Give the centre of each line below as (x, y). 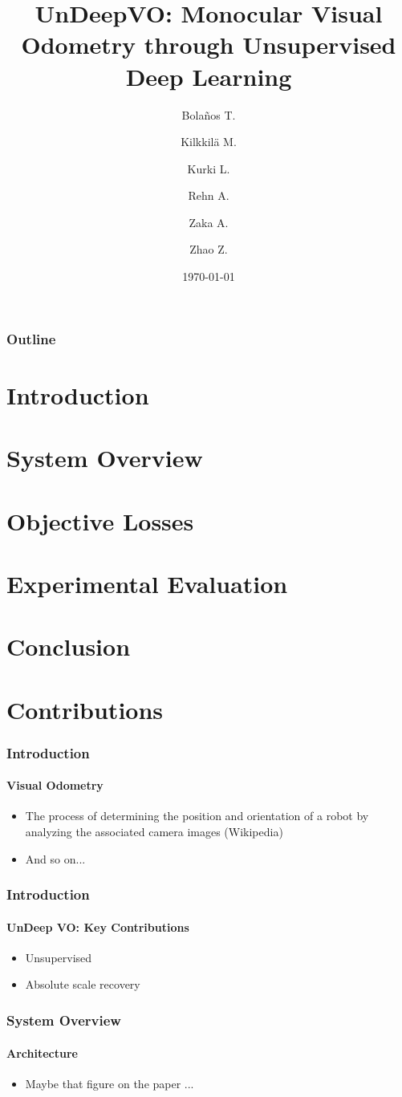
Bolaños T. (209, 114)
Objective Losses (100, 520)
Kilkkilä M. (209, 142)
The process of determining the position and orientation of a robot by (197, 816)
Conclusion (69, 646)
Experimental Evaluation (147, 583)
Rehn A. (209, 195)
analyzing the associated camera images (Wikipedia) (154, 832)
